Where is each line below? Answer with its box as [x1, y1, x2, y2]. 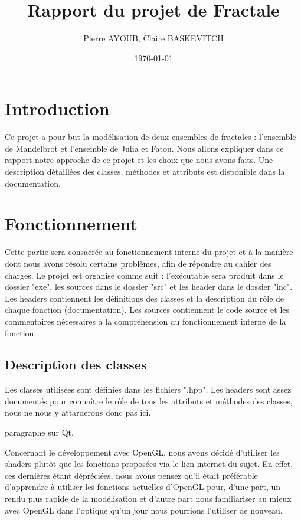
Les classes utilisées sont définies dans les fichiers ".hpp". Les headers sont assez [5, 383, 292, 395]
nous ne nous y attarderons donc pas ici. [5, 406, 151, 418]
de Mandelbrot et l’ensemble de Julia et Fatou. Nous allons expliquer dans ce [5, 142, 284, 154]
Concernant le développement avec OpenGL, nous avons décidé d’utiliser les [5, 446, 280, 458]
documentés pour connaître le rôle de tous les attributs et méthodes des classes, [5, 394, 293, 407]
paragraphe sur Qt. [5, 426, 74, 439]
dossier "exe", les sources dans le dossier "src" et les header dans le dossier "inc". [5, 280, 293, 293]
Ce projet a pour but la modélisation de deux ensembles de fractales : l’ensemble [5, 130, 296, 143]
